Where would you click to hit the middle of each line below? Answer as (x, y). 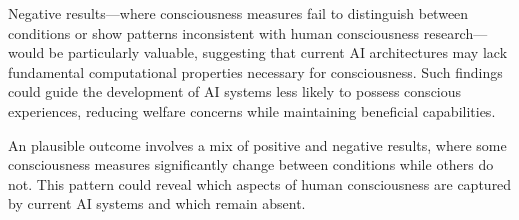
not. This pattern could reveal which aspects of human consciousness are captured (260, 183)
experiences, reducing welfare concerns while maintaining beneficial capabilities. (252, 110)
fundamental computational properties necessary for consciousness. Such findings (255, 71)
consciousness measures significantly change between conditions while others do (251, 164)
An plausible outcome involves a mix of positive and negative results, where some (257, 144)
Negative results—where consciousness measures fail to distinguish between (238, 13)
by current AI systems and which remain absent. (157, 203)
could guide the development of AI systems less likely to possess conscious (235, 91)
